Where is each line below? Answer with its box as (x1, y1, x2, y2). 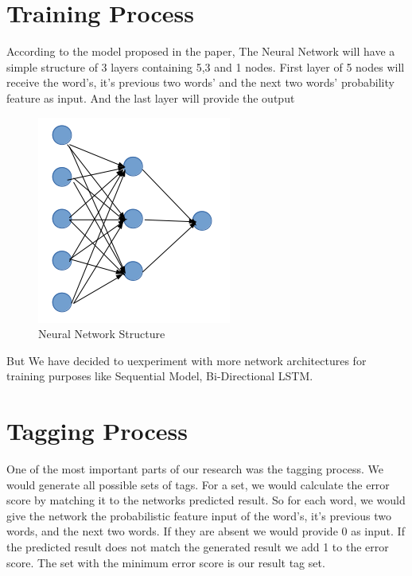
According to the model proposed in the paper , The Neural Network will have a (6, 43, 395, 60)
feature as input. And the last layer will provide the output (6, 89, 295, 106)
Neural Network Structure (38, 325, 165, 342)
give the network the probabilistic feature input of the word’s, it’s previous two (6, 507, 391, 523)
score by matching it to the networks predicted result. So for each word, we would (6, 492, 406, 508)
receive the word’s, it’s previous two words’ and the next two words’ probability (6, 74, 395, 91)
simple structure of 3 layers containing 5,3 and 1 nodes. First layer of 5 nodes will (6, 58, 405, 75)
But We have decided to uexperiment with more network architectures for (6, 352, 367, 368)
